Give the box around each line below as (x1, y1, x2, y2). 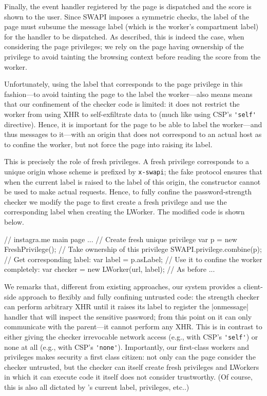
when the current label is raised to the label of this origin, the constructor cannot (4, 176, 261, 187)
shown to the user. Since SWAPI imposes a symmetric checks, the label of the (4, 11, 250, 22)
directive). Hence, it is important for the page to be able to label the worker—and (4, 118, 262, 129)
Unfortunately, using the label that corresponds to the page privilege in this (4, 78, 243, 89)
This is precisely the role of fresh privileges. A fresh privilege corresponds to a (4, 156, 249, 167)
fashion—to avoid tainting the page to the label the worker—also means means (4, 88, 253, 99)
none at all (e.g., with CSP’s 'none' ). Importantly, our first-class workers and (4, 341, 249, 352)
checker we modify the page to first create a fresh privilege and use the (4, 196, 227, 207)
